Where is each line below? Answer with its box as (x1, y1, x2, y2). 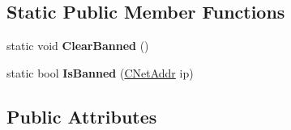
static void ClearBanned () (6, 37, 149, 54)
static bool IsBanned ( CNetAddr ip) (6, 64, 194, 81)
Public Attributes (6, 103, 157, 128)
